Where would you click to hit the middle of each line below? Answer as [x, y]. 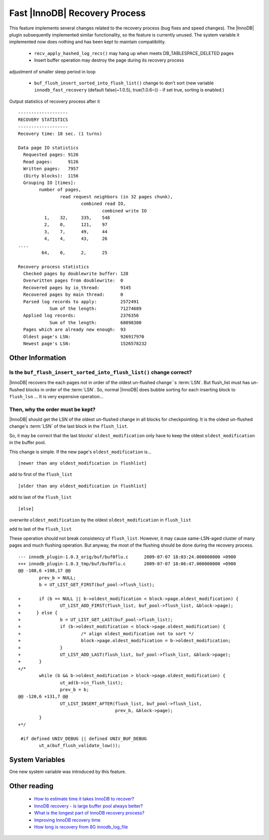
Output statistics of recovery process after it [55, 101]
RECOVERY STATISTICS [43, 120]
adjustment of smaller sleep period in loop [52, 71]
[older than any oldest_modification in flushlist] [82, 486]
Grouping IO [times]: [50, 183]
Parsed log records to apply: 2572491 [81, 302]
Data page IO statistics [48, 148]
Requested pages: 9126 [51, 155]
